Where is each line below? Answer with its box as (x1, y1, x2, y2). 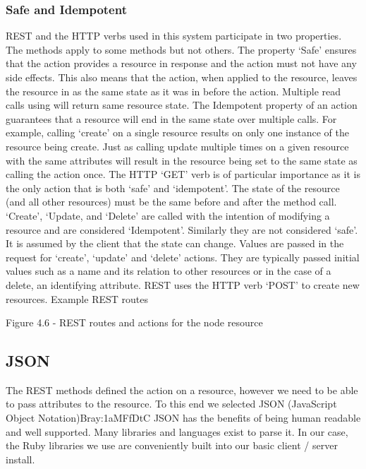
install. (6, 451, 35, 466)
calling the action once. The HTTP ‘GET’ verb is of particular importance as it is (6, 167, 360, 182)
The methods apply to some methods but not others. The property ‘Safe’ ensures (6, 42, 357, 57)
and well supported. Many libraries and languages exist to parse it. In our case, (6, 424, 348, 439)
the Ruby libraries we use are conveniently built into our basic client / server (6, 438, 338, 453)
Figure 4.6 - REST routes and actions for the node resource (6, 315, 263, 330)
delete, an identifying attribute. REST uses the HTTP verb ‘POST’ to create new (6, 277, 360, 292)
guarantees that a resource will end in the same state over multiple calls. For (6, 111, 337, 126)
